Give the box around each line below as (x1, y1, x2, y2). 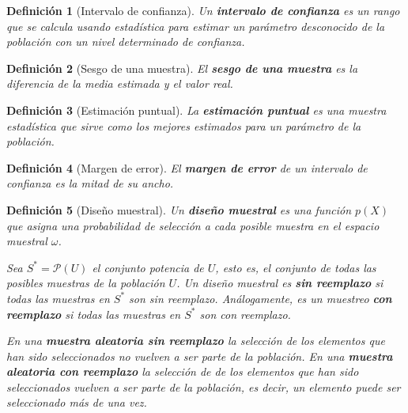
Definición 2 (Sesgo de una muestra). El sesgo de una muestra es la (6, 59, 358, 76)
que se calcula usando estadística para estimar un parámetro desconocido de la (6, 17, 385, 34)
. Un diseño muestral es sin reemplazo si (176, 275, 383, 291)
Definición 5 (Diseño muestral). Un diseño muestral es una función (6, 201, 352, 218)
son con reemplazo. (199, 305, 291, 322)
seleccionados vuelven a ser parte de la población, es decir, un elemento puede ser (6, 378, 401, 395)
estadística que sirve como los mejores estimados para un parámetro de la (6, 117, 361, 134)
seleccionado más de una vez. (6, 394, 147, 411)
